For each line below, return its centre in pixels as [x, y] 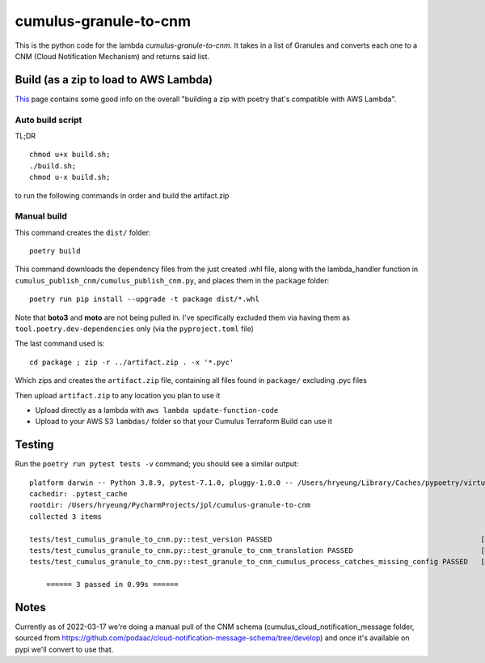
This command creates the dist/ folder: [83, 232]
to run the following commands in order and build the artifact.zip [122, 195]
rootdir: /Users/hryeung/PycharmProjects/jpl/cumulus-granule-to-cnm [170, 505]
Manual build [41, 216]
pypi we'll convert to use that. [64, 649]
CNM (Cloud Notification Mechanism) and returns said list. [112, 56]
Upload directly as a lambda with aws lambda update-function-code [157, 410]
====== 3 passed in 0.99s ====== [112, 584]
